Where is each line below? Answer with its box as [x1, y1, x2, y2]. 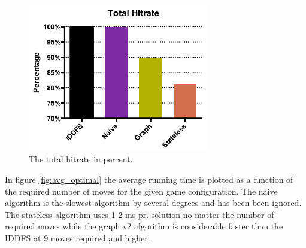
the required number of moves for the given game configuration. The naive [5, 185, 278, 197]
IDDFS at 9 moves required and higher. [5, 231, 150, 244]
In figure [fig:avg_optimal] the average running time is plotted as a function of [5, 173, 293, 185]
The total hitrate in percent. [29, 153, 133, 165]
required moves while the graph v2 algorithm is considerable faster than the [5, 220, 283, 232]
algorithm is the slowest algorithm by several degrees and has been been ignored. [5, 196, 302, 209]
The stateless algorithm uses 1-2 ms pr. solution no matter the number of [5, 208, 274, 220]
